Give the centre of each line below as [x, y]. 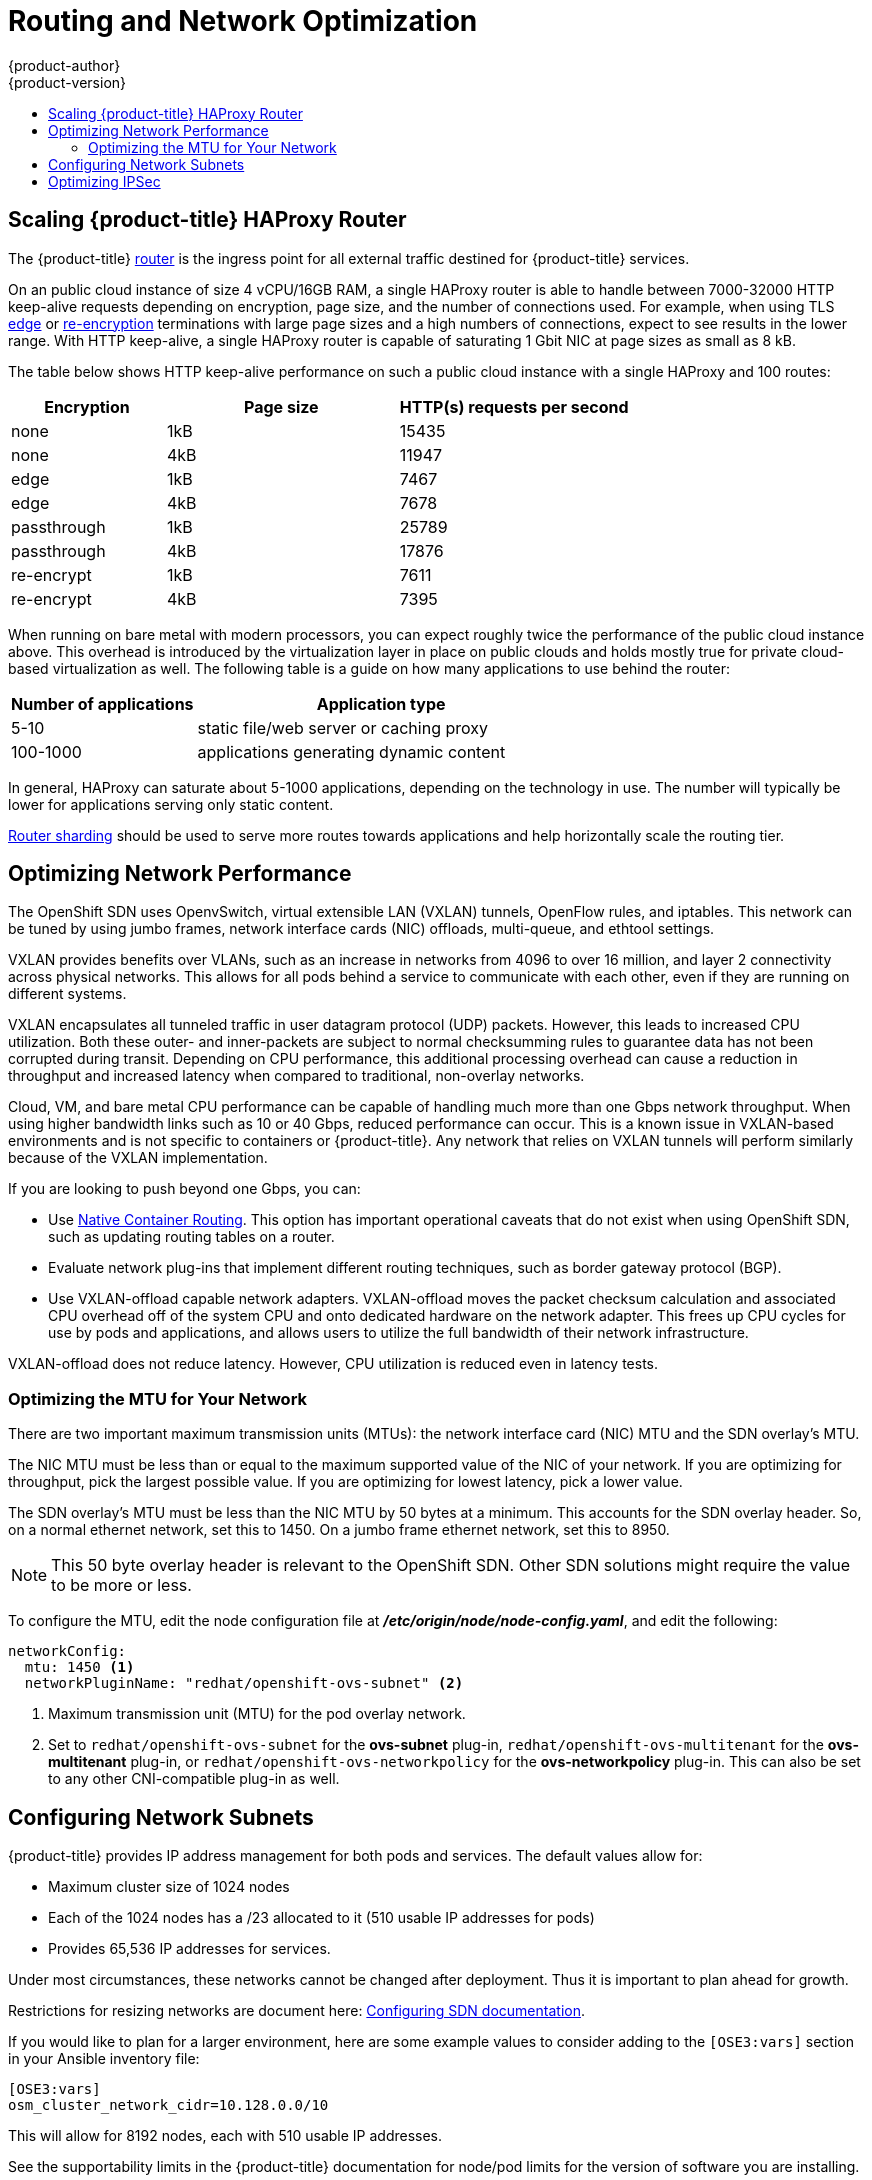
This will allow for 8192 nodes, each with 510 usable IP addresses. [225, 2136]
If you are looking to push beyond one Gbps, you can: [184, 1189]
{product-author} [64, 65]
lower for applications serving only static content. [171, 804]
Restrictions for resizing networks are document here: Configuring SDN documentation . [296, 2011]
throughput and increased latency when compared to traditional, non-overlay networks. [296, 1076]
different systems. [67, 994]
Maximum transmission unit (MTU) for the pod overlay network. [257, 1714]
